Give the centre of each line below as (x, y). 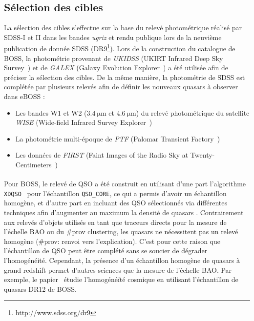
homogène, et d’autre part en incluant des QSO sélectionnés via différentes (116, 203)
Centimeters (33, 164)
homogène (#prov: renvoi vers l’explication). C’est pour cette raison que (112, 241)
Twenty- (202, 155)
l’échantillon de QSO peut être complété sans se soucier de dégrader (106, 251)
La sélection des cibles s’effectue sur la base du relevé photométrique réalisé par (123, 28)
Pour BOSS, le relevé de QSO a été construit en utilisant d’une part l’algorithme (125, 184)
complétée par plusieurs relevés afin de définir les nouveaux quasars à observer (121, 87)
